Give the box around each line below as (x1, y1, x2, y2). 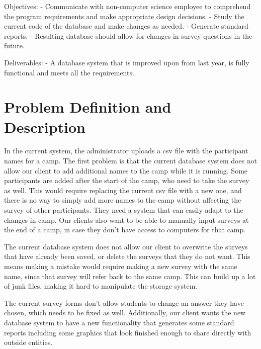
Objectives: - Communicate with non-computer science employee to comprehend (4, 1, 251, 11)
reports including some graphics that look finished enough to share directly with (4, 327, 251, 337)
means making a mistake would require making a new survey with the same (4, 261, 237, 271)
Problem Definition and (4, 97, 171, 117)
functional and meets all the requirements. (4, 67, 134, 77)
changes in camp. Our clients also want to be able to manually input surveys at (4, 214, 249, 225)
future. (4, 40, 25, 51)
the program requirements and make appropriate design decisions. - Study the (4, 11, 244, 21)
